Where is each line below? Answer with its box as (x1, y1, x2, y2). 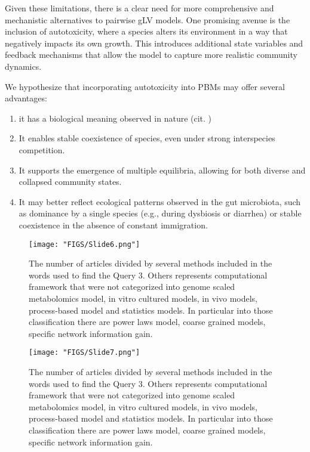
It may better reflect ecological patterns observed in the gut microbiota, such (19, 195, 301, 208)
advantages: (5, 92, 47, 104)
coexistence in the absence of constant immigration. (19, 218, 208, 231)
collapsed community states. (19, 175, 122, 188)
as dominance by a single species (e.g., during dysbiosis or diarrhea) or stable (19, 207, 302, 219)
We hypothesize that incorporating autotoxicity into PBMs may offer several (5, 80, 285, 92)
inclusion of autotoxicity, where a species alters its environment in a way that (5, 25, 288, 38)
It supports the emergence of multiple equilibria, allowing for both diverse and (19, 163, 306, 176)
